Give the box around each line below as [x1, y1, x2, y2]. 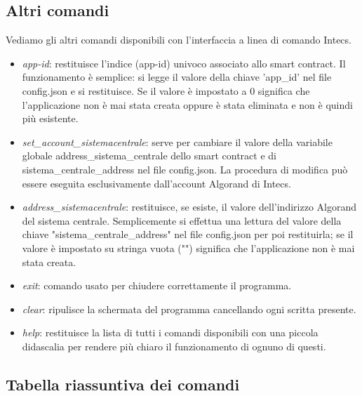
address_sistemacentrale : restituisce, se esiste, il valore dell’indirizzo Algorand [22, 199, 356, 214]
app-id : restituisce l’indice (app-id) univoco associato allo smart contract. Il [22, 55, 346, 70]
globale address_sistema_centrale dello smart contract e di [22, 148, 276, 163]
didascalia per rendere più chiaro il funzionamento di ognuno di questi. [22, 338, 326, 353]
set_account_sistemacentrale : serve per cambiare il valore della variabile [22, 134, 333, 149]
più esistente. [22, 111, 79, 126]
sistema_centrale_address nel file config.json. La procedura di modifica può [22, 161, 348, 176]
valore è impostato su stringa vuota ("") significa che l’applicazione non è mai [22, 240, 355, 255]
